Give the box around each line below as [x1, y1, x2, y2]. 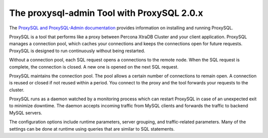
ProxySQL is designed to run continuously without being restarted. [9, 48, 145, 54]
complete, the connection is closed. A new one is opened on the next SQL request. [9, 64, 179, 69]
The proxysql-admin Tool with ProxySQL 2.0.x [9, 7, 203, 18]
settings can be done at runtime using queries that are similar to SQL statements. [9, 126, 175, 132]
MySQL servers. [9, 110, 42, 116]
